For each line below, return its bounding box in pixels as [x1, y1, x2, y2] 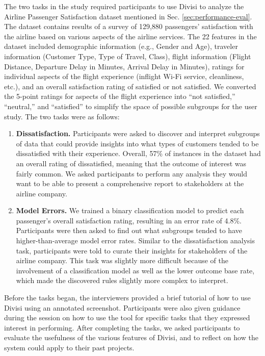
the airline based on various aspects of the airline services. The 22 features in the [4, 31, 257, 41]
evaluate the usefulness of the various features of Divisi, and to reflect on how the [4, 332, 258, 343]
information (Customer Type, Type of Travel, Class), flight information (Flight [4, 50, 251, 61]
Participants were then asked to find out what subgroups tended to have [16, 225, 242, 236]
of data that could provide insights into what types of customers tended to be [16, 138, 259, 148]
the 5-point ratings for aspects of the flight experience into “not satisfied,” [4, 91, 235, 101]
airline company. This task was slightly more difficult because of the [16, 255, 228, 266]
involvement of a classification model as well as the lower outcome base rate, [16, 265, 255, 275]
